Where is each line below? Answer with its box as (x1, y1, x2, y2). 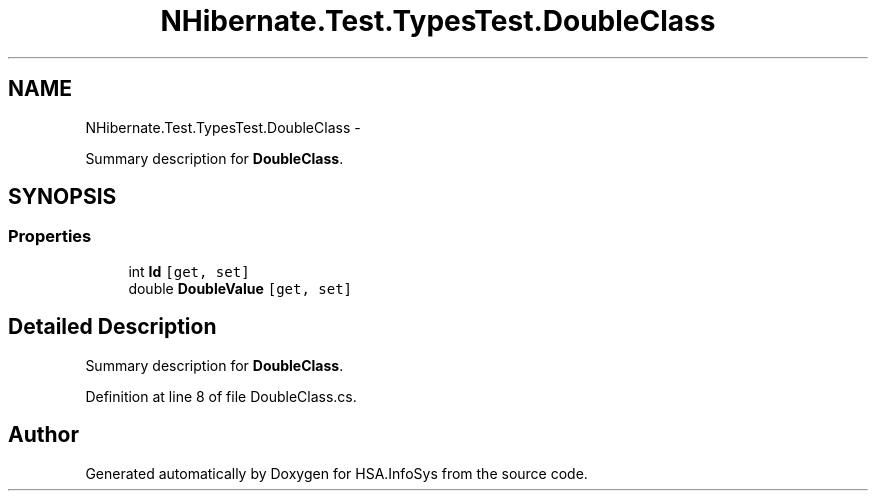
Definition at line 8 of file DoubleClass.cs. (85, 387, 357, 405)
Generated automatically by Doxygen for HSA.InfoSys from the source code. (85, 464, 588, 482)
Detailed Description (8, 314, 217, 340)
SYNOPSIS (8, 184, 117, 210)
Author (8, 422, 79, 448)
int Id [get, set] (128, 262, 250, 280)
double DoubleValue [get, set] (128, 279, 353, 297)
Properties (8, 226, 92, 247)
